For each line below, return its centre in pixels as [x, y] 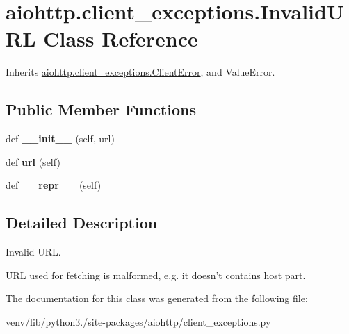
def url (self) [33, 161]
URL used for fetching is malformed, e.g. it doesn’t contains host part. [156, 275]
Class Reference [121, 39]
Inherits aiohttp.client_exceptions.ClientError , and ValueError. [140, 72]
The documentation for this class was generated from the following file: [157, 298]
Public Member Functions [101, 109]
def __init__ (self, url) [60, 139]
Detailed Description [82, 223]
